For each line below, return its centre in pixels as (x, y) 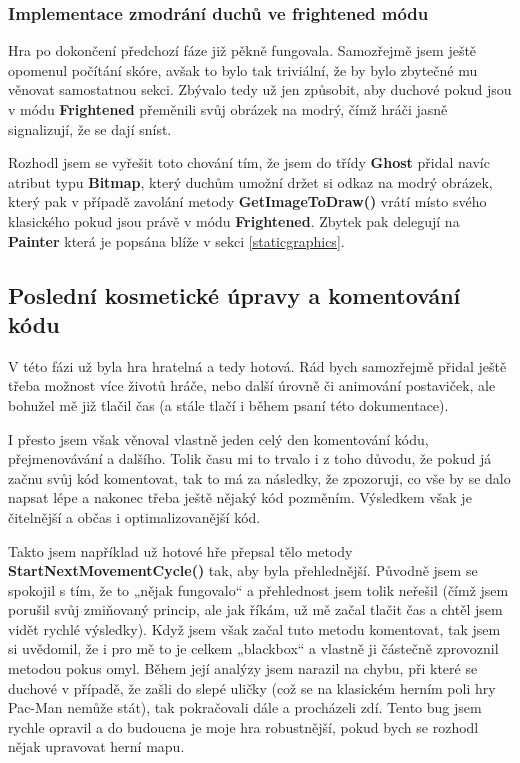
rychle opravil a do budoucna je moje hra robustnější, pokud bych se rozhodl (243, 726)
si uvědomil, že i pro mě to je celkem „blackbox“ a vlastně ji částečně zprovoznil (253, 648)
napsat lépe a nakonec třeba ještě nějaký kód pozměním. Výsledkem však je (240, 497)
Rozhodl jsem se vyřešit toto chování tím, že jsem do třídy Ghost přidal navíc (249, 162)
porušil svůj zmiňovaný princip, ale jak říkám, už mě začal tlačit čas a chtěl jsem (255, 609)
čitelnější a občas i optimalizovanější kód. (134, 516)
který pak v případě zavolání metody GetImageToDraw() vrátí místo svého (247, 201)
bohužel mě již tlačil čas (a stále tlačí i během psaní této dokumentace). (228, 404)
